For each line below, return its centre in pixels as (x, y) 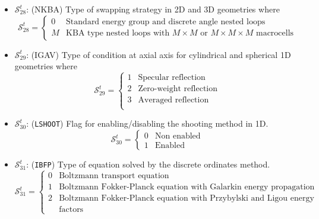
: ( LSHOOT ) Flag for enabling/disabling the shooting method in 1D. (147, 123)
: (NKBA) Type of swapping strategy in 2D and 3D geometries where (153, 9)
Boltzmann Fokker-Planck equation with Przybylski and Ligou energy (187, 199)
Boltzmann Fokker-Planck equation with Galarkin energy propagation (187, 187)
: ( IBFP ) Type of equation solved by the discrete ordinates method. (148, 164)
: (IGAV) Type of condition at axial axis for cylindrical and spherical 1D (159, 54)
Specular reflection (172, 78)
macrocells (275, 33)
